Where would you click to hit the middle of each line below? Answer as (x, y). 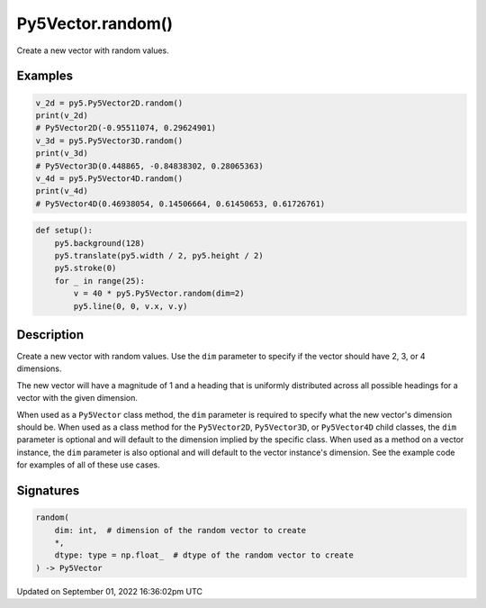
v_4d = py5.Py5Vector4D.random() (109, 178)
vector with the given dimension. (77, 398)
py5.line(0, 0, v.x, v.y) (130, 306)
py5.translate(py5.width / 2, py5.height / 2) (159, 256)
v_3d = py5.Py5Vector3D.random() (109, 141)
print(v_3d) (62, 154)
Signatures (48, 491)
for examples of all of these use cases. (89, 465)
